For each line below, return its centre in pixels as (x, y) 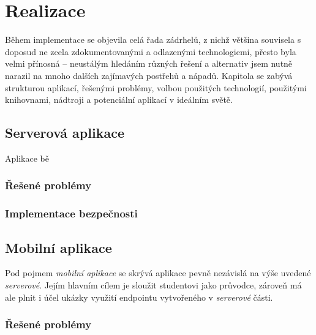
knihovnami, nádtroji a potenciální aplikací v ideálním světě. (119, 100)
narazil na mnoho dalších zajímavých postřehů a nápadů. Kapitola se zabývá (149, 75)
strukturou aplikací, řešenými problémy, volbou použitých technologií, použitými (156, 87)
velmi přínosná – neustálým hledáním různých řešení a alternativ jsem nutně (149, 63)
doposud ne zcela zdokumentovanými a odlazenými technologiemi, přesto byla (151, 51)
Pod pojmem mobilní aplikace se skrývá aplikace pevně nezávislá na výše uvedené (158, 273)
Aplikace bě (27, 158)
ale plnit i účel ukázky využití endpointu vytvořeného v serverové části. (139, 297)
